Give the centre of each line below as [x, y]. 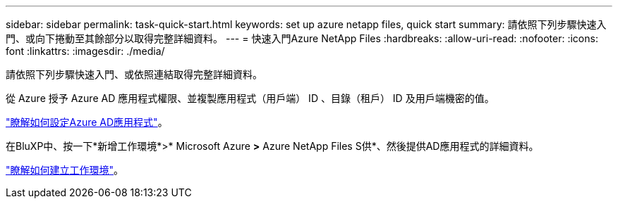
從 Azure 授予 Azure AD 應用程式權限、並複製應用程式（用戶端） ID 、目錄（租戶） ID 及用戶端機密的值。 [250, 98]
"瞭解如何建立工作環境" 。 [65, 170]
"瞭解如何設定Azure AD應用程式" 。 [87, 122]
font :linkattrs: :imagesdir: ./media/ [85, 51]
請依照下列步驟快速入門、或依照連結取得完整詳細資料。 [134, 74]
